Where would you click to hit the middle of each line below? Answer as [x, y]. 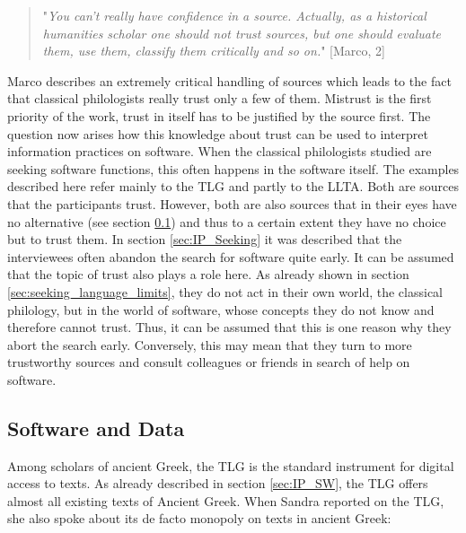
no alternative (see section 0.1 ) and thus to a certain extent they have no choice [227, 221]
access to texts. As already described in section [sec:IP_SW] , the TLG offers [218, 483]
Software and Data [96, 428]
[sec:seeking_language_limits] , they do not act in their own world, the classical [225, 291]
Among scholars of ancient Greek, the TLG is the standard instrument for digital [231, 465]
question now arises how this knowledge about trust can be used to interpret [218, 133]
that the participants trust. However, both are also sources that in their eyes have [232, 203]
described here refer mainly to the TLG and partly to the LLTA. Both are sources [233, 186]
